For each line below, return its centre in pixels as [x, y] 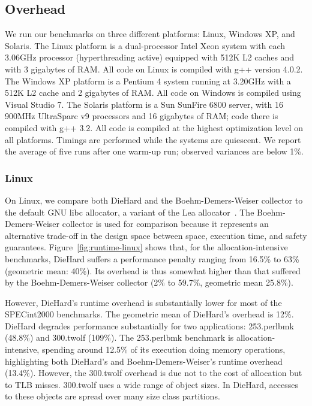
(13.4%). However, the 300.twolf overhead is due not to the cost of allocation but [154, 373]
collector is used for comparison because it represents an [165, 224]
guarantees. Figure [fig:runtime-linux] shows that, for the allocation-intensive [146, 247]
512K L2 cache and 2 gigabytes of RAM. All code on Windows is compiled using [153, 93]
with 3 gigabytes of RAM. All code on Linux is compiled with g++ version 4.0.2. [154, 69]
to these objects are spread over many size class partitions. [112, 396]
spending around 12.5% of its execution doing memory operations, [163, 349]
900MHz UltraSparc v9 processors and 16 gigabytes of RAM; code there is [142, 116]
